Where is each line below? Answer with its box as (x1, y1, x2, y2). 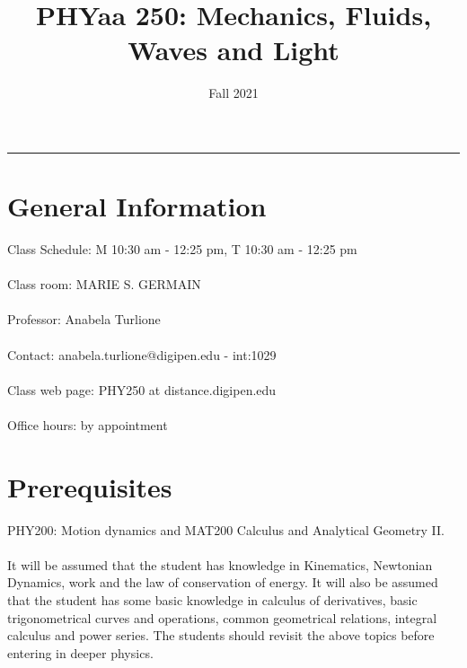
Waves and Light (128, 31, 339, 68)
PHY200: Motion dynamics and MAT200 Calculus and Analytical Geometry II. (7, 520, 445, 539)
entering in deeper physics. (7, 643, 154, 662)
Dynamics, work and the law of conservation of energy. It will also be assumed (7, 573, 438, 592)
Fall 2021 (208, 83, 259, 102)
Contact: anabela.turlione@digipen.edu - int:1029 (7, 345, 277, 364)
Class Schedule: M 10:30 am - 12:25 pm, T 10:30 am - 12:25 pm (7, 240, 357, 259)
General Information (7, 188, 267, 224)
